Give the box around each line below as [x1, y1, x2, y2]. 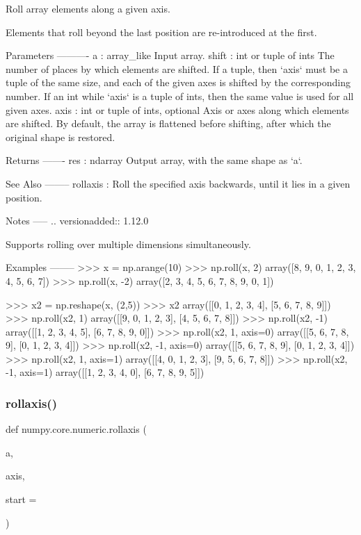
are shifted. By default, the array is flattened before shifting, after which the [6, 116, 331, 131]
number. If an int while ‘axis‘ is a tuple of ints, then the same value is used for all [6, 88, 354, 103]
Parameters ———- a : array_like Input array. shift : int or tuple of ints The [6, 48, 335, 63]
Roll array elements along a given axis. [6, 1, 170, 15]
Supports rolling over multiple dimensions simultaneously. [6, 236, 251, 251]
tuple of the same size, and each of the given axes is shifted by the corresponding [6, 75, 351, 90]
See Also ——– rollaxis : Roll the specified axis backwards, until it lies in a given [6, 176, 351, 190]
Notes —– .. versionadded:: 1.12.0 [6, 213, 149, 228]
